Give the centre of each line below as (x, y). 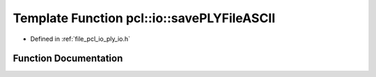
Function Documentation (68, 59)
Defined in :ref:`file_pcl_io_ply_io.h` (80, 39)
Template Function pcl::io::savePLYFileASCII (144, 18)
